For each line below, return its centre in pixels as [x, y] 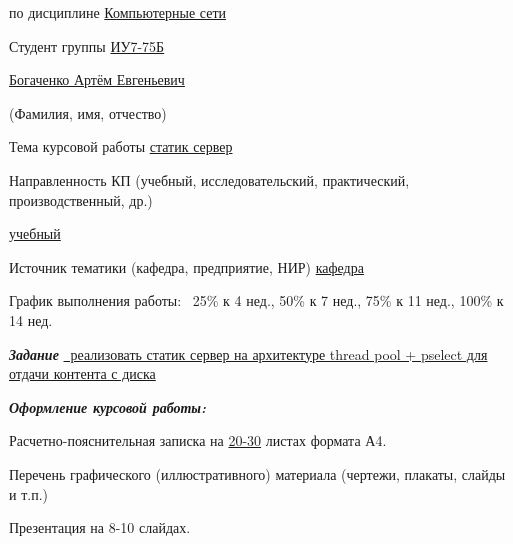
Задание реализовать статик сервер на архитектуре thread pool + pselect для [248, 353]
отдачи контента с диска [82, 373]
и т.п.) [28, 493]
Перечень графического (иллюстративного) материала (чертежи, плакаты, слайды [257, 473]
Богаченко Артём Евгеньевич [97, 79]
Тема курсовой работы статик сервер [121, 146]
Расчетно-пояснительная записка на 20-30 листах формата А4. [198, 440]
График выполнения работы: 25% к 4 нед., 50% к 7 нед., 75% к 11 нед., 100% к [256, 300]
